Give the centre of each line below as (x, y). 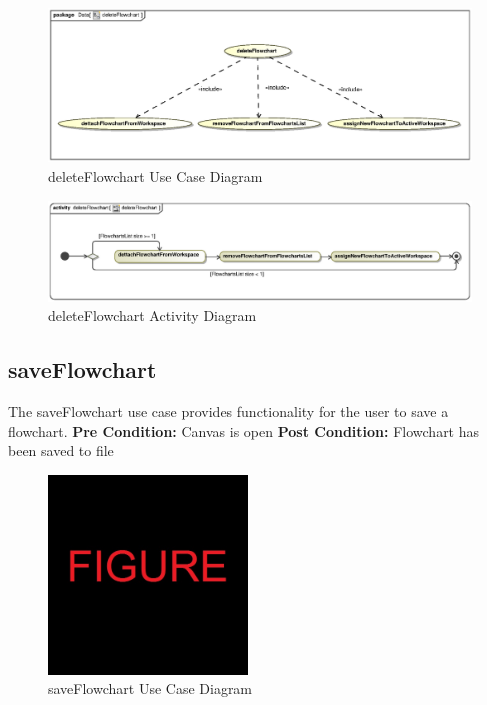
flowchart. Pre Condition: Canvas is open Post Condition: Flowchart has (244, 430)
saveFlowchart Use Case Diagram (150, 688)
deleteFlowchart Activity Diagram (152, 315)
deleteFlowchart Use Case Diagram (155, 176)
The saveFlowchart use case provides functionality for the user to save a (228, 411)
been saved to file (61, 450)
